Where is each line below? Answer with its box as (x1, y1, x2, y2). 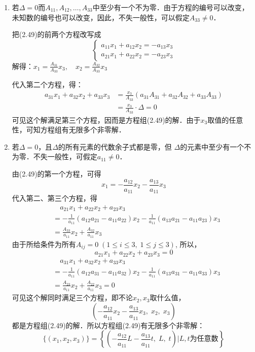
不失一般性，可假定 (33, 151, 97, 162)
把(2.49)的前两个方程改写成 (12, 29, 101, 40)
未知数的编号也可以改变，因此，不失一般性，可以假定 (12, 12, 190, 22)
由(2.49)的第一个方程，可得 (12, 168, 101, 179)
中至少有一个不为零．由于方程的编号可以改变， (92, 2, 249, 12)
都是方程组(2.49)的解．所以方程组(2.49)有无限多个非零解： (12, 320, 205, 330)
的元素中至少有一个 (180, 141, 244, 152)
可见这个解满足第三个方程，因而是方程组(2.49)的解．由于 (12, 114, 201, 125)
